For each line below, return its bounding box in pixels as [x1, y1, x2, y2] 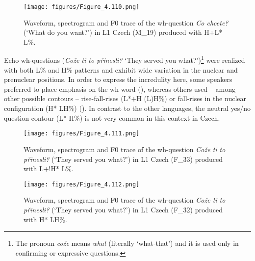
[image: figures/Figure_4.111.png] [24, 130, 140, 137]
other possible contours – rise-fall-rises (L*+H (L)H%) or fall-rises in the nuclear [4, 93, 246, 104]
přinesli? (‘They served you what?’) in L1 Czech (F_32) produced [24, 204, 223, 214]
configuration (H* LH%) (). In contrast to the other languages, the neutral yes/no [4, 103, 251, 113]
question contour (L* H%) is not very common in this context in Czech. [4, 112, 220, 123]
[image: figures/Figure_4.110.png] [24, 3, 140, 10]
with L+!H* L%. [24, 163, 74, 174]
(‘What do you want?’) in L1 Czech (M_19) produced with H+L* [24, 27, 223, 37]
